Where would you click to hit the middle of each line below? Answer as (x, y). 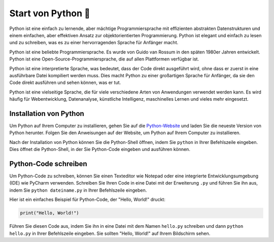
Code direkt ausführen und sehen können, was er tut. (65, 83)
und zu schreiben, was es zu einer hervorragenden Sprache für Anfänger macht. (94, 43)
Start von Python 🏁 (50, 13)
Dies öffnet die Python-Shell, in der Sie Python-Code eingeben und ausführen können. (100, 149)
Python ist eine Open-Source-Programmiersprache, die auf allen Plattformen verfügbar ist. (104, 59)
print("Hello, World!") (50, 213)
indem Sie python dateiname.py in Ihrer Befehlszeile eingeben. (78, 190)
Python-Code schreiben (48, 163)
